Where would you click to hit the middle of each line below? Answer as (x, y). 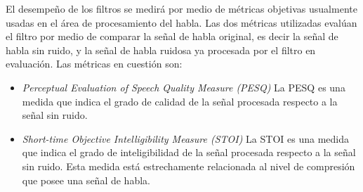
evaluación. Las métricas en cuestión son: (94, 64)
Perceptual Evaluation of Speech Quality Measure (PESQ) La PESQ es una (184, 87)
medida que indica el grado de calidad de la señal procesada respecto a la (180, 101)
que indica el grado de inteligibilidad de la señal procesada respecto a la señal (189, 152)
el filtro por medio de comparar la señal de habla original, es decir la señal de (172, 36)
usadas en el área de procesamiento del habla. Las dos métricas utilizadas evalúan (181, 22)
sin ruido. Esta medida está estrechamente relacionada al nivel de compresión (189, 166)
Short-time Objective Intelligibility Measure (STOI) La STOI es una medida (185, 138)
